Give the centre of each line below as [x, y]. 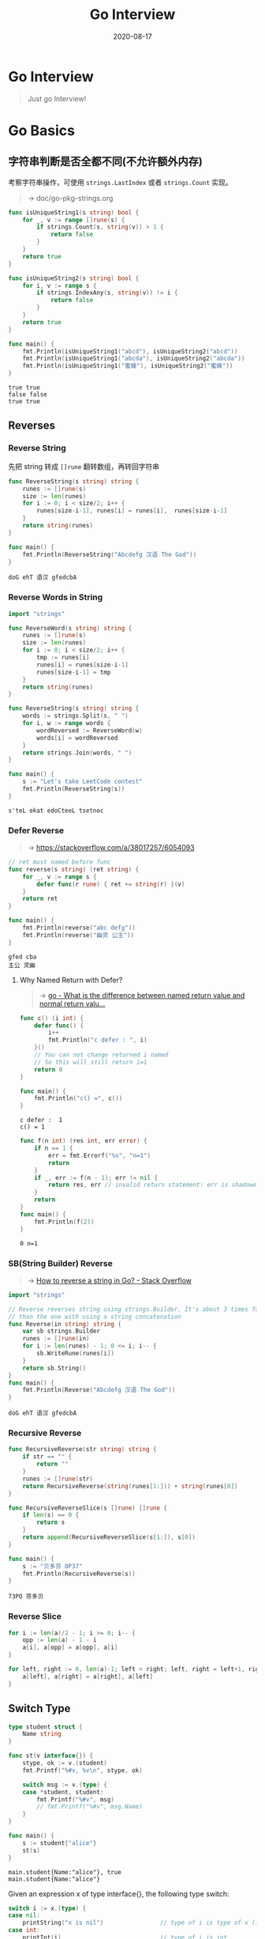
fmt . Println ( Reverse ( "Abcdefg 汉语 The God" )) [99, 1390]
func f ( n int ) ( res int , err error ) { [83, 1141]
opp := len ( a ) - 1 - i [60, 1640]
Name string [42, 1734]
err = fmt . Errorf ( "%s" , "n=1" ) [100, 1155]
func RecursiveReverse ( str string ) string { [82, 1450]
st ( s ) [32, 1850]
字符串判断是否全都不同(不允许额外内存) [105, 162]
